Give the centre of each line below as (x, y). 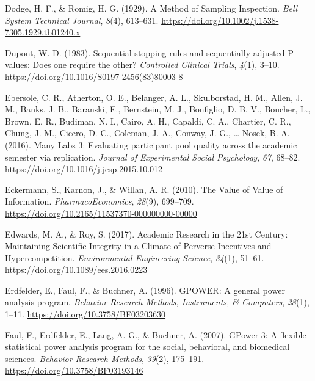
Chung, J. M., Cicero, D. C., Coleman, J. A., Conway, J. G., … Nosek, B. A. (147, 133)
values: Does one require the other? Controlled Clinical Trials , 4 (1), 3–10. (142, 64)
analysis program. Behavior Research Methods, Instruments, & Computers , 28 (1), (157, 302)
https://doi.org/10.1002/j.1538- (220, 20)
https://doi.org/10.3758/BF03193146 (74, 370)
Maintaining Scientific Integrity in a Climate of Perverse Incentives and (138, 246)
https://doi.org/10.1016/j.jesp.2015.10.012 (84, 169)
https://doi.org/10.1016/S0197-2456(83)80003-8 (94, 76)
